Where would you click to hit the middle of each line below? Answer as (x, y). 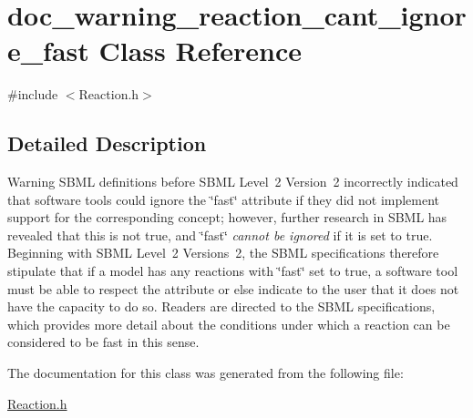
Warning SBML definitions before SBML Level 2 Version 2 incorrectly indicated (233, 182)
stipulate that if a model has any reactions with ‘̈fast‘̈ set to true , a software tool (233, 271)
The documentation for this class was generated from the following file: (206, 373)
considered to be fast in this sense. (103, 342)
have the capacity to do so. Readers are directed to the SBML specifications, (221, 306)
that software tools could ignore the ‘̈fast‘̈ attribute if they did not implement (224, 199)
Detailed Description (107, 143)
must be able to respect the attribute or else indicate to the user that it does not (233, 288)
